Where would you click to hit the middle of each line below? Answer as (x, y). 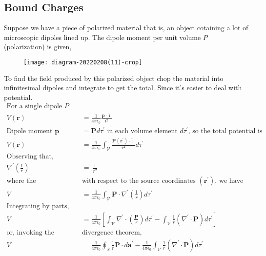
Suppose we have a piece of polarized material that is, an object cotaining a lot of (126, 28)
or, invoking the (30, 232)
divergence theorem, (112, 232)
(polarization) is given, (38, 47)
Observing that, (30, 156)
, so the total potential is (225, 131)
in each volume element (142, 131)
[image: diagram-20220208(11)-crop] (83, 62)
